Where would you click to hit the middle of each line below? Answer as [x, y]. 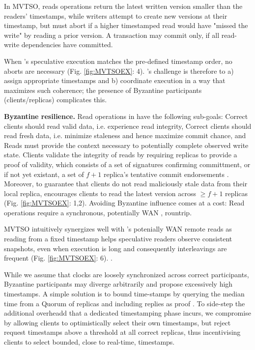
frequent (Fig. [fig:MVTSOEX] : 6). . [58, 258]
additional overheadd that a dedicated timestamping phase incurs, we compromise [127, 313]
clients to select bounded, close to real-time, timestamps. [89, 342]
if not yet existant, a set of [44, 174]
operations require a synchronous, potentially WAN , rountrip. [98, 212]
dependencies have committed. [67, 44]
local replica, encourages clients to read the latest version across [100, 193]
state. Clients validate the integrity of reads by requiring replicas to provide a [121, 155]
